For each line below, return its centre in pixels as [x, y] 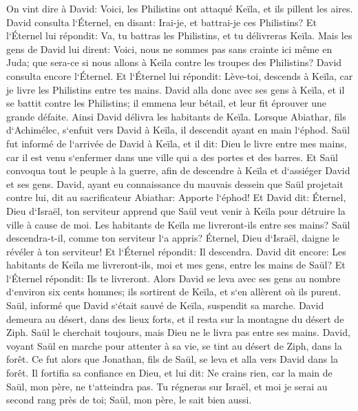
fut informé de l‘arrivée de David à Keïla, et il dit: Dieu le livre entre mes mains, [177, 143]
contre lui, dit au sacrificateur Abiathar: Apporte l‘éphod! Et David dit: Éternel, [176, 197]
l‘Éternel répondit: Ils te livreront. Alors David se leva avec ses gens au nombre [173, 278]
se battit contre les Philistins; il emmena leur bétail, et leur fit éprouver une [167, 103]
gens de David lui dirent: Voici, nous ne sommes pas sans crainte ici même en [169, 49]
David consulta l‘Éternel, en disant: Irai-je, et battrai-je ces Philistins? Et [161, 22]
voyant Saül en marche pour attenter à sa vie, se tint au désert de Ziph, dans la [174, 345]
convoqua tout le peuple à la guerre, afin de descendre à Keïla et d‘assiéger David [178, 170]
